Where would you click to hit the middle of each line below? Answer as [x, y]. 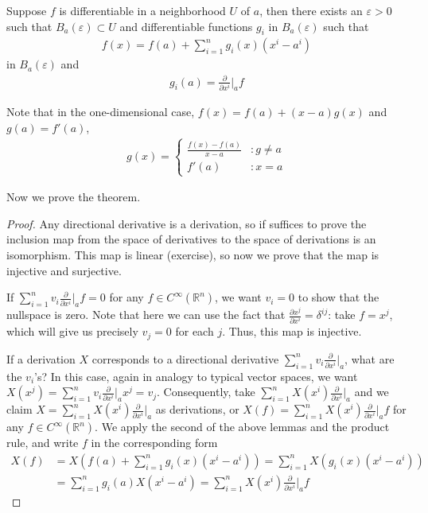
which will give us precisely [72, 331]
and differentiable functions [186, 26]
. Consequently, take [206, 392]
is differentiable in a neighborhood [142, 10]
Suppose [27, 10]
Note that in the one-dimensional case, [101, 112]
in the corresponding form [154, 443]
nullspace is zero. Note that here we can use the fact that [146, 315]
